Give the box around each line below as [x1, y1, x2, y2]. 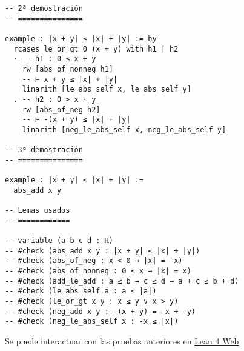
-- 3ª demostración [5, 145, 83, 155]
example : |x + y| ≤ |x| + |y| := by [5, 34, 157, 43]
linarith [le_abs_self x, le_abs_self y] [22, 85, 191, 94]
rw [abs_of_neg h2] [22, 105, 101, 114]
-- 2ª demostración [5, 4, 83, 13]
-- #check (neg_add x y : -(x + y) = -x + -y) [5, 307, 196, 316]
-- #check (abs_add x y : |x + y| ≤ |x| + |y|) [5, 246, 200, 255]
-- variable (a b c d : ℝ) [5, 236, 113, 246]
